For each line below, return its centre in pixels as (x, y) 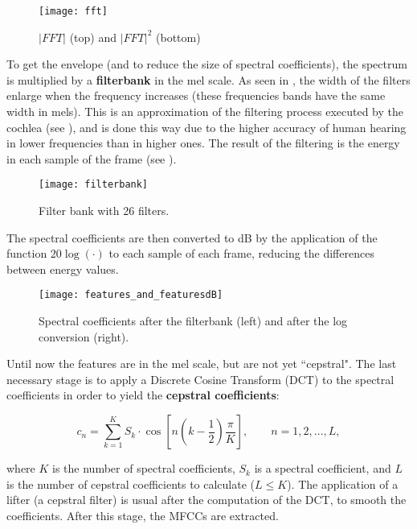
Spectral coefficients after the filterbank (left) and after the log (193, 321)
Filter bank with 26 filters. (104, 211)
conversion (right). (84, 336)
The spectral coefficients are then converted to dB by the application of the (192, 237)
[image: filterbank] (94, 185)
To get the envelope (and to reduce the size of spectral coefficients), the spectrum (207, 64)
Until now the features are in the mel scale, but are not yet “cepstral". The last (202, 364)
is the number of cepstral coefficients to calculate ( (131, 484)
